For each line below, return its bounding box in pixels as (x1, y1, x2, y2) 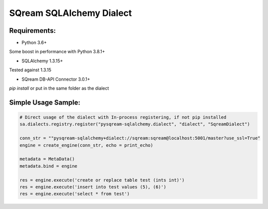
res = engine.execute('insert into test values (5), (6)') (19, 184, 166, 190)
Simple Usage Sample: (9, 98, 80, 106)
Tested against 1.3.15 (9, 67, 52, 73)
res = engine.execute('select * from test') (19, 191, 130, 197)
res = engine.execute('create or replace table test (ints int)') (19, 177, 185, 183)
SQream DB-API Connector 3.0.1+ (21, 76, 90, 82)
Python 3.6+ (21, 40, 47, 46)
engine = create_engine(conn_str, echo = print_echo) (19, 142, 153, 148)
